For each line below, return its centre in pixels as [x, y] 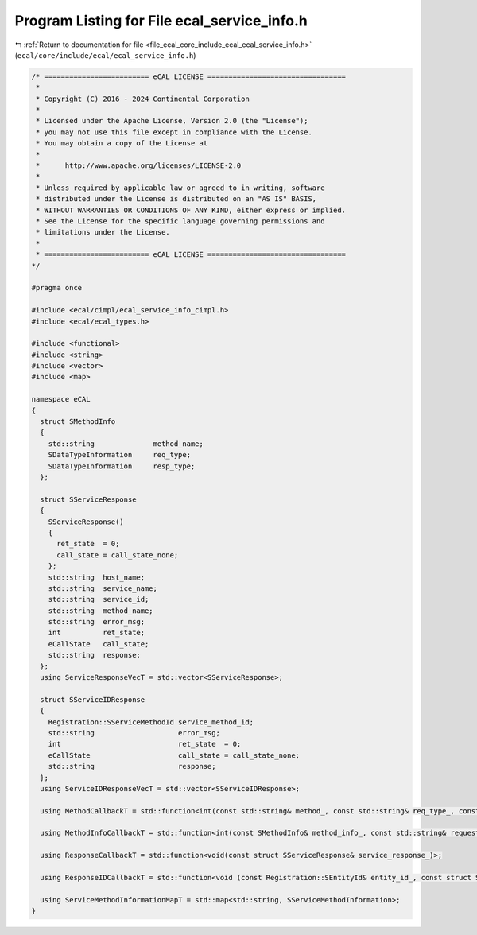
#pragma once [57, 288]
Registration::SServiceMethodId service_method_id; [151, 722]
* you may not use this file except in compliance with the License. [175, 132]
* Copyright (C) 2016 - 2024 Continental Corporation [143, 99]
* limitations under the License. [103, 232]
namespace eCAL [61, 399]
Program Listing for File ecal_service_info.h [161, 21]
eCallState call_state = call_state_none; [174, 755]
